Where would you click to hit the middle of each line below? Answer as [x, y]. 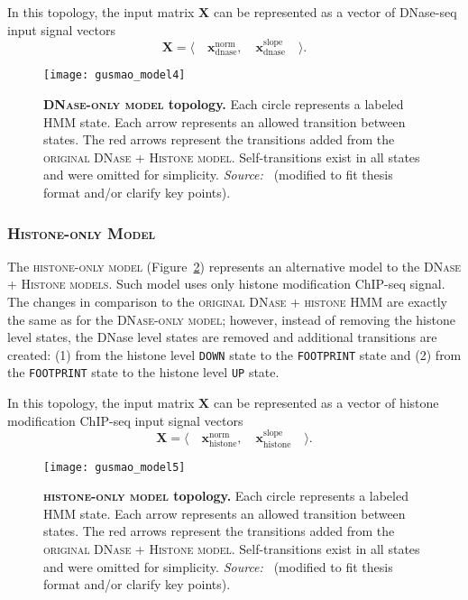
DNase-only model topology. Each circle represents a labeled [224, 104]
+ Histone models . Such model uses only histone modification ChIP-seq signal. [226, 284]
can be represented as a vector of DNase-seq [335, 12]
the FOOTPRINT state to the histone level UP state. [143, 372]
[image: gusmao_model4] [115, 75]
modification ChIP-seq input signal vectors [125, 420]
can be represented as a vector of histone [326, 403]
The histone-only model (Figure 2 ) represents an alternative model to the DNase [234, 266]
